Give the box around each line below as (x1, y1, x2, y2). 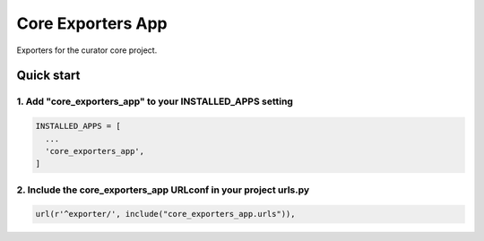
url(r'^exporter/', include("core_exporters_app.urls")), (35, 209, 296, 219)
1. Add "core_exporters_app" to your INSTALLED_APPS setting (16, 95, 293, 108)
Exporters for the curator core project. (16, 45, 158, 56)
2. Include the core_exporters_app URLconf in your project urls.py (16, 184, 310, 196)
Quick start (16, 68, 81, 83)
